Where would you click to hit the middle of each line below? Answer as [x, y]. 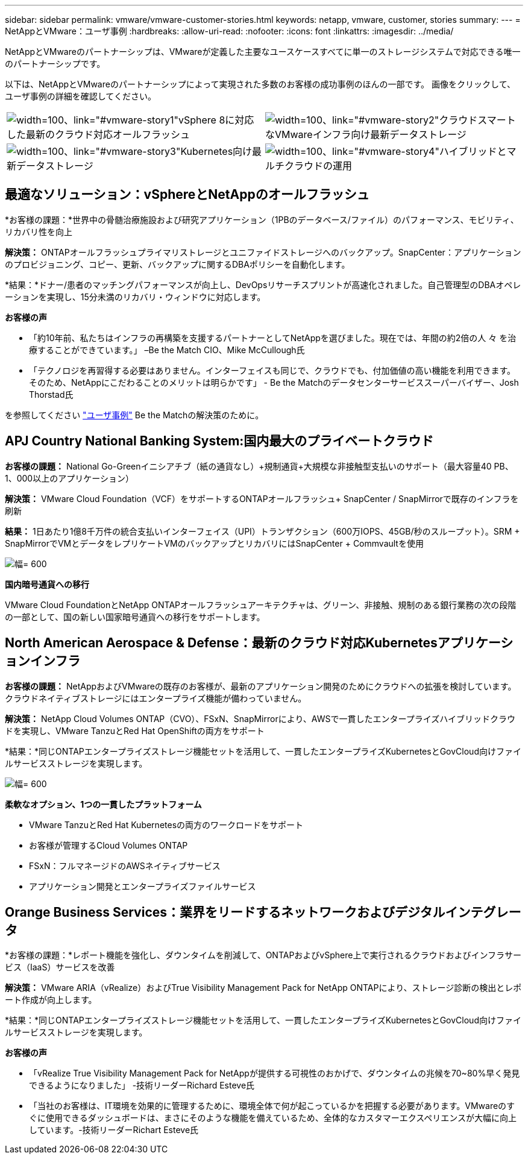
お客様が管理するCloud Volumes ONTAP [108, 845]
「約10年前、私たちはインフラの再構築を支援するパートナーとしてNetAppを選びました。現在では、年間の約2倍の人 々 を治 [273, 338]
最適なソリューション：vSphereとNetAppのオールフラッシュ [187, 195]
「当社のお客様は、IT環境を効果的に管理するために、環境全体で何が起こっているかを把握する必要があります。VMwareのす [272, 1106]
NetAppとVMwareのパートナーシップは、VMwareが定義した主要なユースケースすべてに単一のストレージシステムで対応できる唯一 [263, 52]
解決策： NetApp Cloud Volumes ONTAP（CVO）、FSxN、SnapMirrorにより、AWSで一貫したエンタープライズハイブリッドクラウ [260, 718]
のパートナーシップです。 [55, 64]
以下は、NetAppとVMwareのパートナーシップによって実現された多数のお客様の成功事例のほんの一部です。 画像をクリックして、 [260, 84]
